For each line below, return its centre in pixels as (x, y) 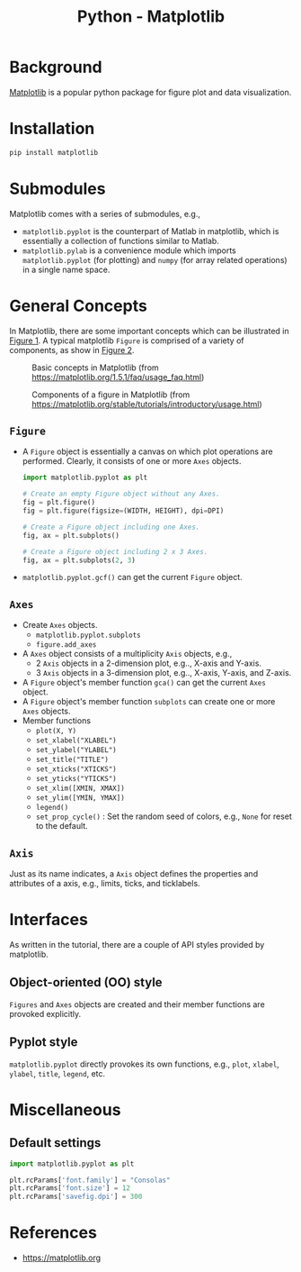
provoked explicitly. (45, 1013)
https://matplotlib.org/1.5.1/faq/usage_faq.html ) (118, 377)
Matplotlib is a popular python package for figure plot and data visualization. (150, 92)
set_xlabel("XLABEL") (76, 740)
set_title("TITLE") (72, 760)
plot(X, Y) (56, 731)
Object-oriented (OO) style (86, 982)
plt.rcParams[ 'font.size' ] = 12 (70, 1188)
